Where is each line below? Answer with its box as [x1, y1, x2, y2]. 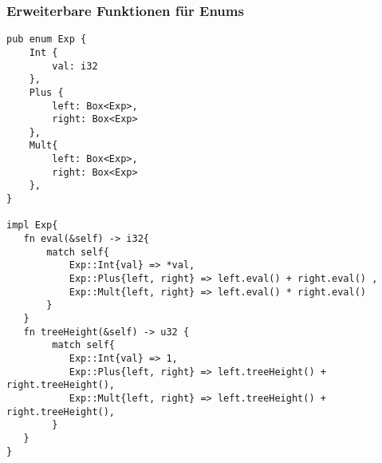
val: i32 [52, 60, 98, 72]
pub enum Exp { [6, 34, 87, 46]
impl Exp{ [6, 220, 58, 231]
